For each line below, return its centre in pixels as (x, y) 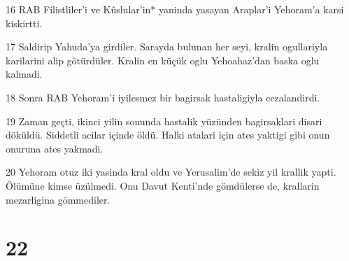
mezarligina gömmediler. (58, 199)
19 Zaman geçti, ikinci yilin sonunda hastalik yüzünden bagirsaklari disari (164, 121)
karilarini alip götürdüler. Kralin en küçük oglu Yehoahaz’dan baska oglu (163, 60)
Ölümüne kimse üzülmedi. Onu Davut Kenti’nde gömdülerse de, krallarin (163, 185)
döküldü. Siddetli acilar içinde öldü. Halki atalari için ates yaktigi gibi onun (168, 135)
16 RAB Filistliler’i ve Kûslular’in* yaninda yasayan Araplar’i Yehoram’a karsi (175, 9)
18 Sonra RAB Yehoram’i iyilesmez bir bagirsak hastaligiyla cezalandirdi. (163, 97)
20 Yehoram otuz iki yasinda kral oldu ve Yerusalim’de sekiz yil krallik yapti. (171, 172)
